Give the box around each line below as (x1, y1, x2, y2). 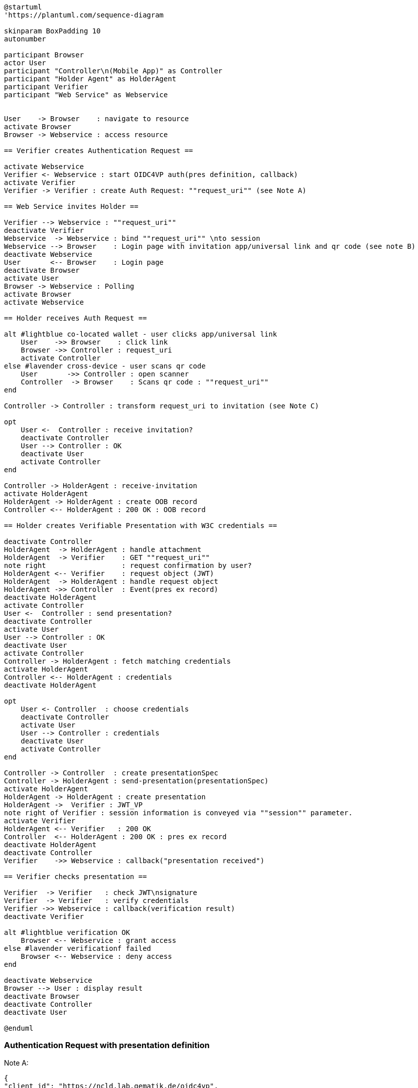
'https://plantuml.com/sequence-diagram (4, 11, 164, 19)
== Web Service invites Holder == (4, 202, 139, 210)
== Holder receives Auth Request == (4, 314, 147, 322)
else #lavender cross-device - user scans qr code (4, 362, 206, 370)
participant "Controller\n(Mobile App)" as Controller (4, 67, 223, 75)
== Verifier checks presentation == (4, 873, 147, 881)
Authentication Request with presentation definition (4, 1040, 210, 1051)
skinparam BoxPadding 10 (4, 27, 101, 35)
